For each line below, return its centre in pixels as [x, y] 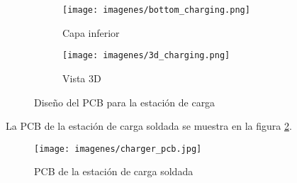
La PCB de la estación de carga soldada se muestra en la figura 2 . [149, 126]
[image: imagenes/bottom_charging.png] [156, 10]
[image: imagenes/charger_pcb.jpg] [118, 149]
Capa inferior [91, 32]
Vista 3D [82, 78]
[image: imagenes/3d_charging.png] [146, 56]
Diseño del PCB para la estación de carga [125, 102]
